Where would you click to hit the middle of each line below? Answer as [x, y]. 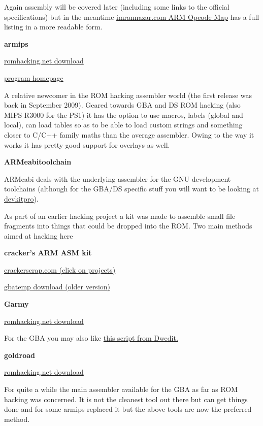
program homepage [34, 77]
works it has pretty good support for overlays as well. [87, 144]
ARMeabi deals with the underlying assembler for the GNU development [118, 178]
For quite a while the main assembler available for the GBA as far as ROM [121, 389]
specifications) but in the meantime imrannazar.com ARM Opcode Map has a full [132, 17]
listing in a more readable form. [53, 27]
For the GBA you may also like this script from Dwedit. [91, 338]
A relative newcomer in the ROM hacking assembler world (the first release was [128, 95]
